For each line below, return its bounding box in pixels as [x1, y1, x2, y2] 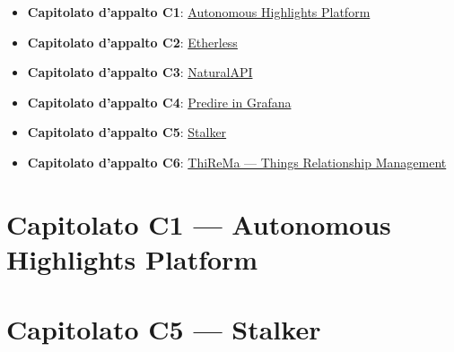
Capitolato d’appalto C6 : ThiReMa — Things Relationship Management [27, 152, 447, 171]
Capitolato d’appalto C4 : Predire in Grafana [27, 92, 292, 111]
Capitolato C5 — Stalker [6, 311, 321, 348]
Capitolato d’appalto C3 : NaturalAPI [27, 63, 253, 82]
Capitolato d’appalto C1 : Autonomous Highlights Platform [27, 3, 371, 21]
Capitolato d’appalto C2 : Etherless [27, 32, 238, 51]
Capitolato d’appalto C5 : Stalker [27, 123, 227, 142]
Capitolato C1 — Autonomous [6, 205, 391, 242]
